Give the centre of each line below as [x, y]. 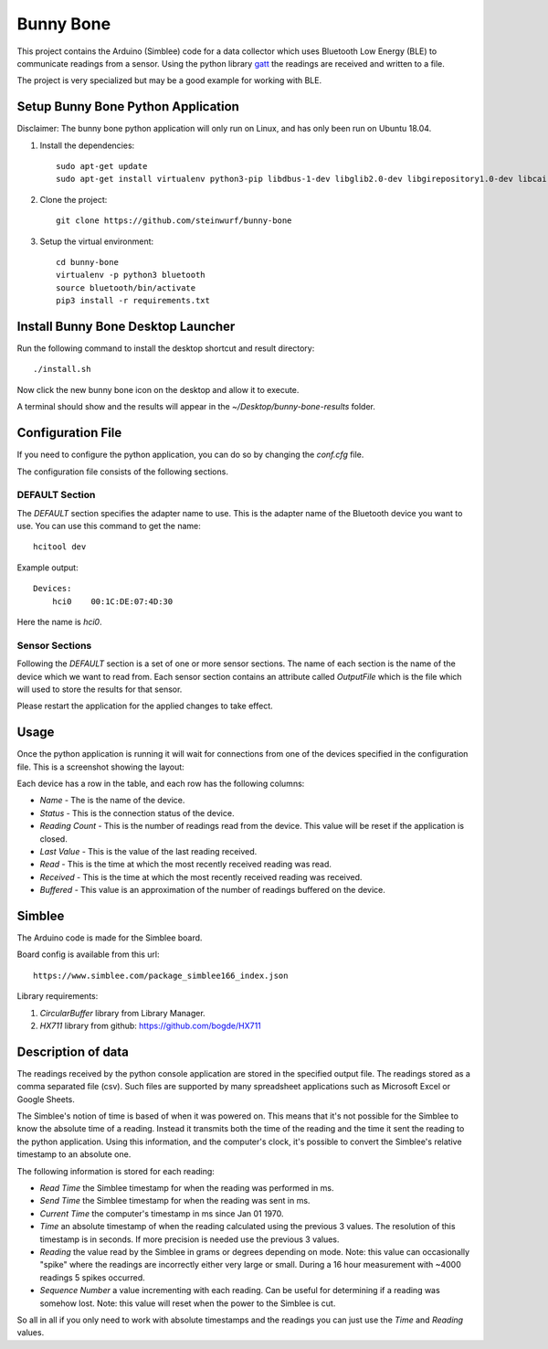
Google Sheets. [46, 1099]
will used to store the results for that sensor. [100, 689]
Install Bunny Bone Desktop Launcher [126, 326]
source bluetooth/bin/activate [126, 287]
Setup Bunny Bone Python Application [128, 106]
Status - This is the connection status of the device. [137, 813]
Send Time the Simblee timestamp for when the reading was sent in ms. [175, 1201]
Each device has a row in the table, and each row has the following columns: [161, 783]
